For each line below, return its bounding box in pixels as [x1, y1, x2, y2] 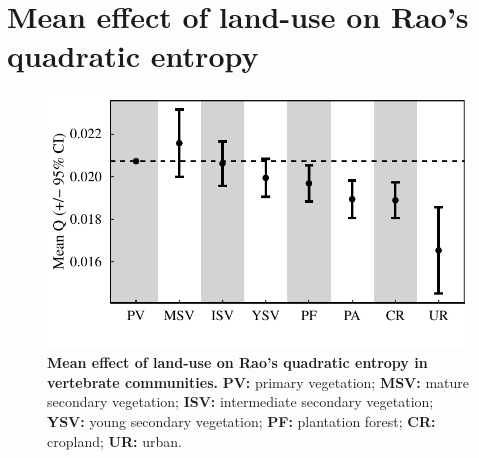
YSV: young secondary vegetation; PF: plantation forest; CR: [47, 411, 436, 432]
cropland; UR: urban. [47, 430, 182, 451]
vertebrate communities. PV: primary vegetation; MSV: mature [47, 371, 470, 392]
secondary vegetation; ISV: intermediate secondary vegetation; [47, 391, 434, 412]
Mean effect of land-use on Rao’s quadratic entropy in [47, 352, 428, 373]
